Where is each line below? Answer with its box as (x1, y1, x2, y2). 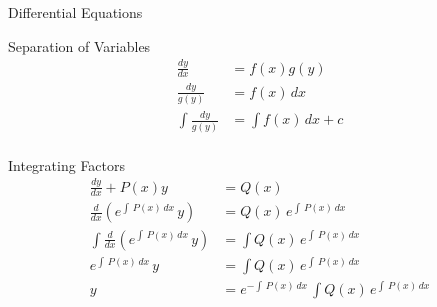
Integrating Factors (8, 154, 126, 175)
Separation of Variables (8, 35, 151, 56)
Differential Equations (8, 2, 143, 22)
